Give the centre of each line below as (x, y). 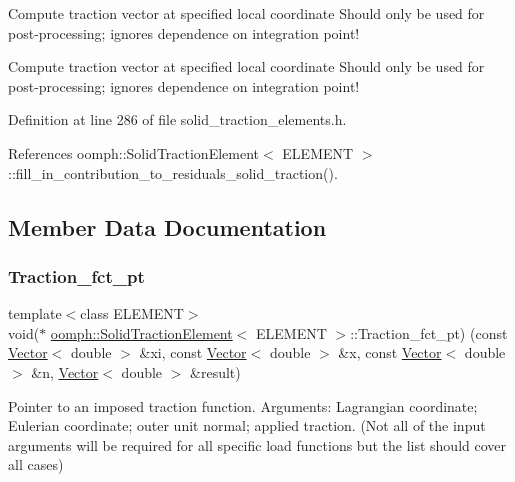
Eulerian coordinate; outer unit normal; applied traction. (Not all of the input (247, 425)
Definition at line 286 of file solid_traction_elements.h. (177, 119)
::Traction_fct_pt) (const (429, 332)
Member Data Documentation (167, 226)
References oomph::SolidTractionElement (134, 152)
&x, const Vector (390, 352)
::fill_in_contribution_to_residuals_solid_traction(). (173, 172)
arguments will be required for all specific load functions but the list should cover (257, 444)
